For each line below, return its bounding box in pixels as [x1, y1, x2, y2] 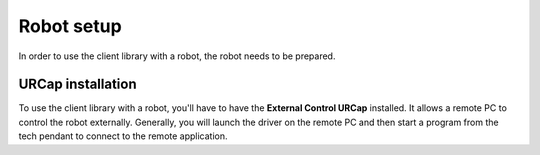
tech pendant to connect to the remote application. [18, 130, 229, 142]
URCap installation [18, 76, 137, 93]
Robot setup [18, 15, 122, 37]
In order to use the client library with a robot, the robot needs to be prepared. [18, 50, 336, 62]
